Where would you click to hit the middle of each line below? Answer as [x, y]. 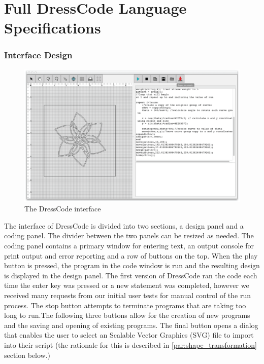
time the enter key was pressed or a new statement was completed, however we [127, 285]
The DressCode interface [63, 209]
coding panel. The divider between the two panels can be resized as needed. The [129, 235]
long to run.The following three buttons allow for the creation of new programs [127, 315]
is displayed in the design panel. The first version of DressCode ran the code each [131, 275]
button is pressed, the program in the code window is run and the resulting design [132, 265]
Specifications [53, 28]
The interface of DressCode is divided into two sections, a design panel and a [124, 225]
